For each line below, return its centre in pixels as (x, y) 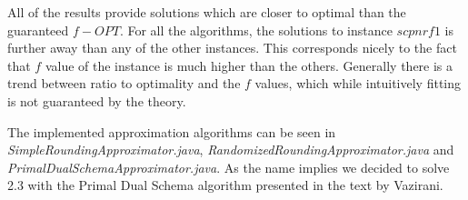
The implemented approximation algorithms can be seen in (172, 131)
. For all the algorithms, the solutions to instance (256, 30)
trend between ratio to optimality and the (124, 83)
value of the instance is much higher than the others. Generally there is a (249, 65)
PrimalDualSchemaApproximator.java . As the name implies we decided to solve (229, 167)
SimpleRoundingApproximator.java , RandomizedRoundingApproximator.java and (231, 150)
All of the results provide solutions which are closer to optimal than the (207, 12)
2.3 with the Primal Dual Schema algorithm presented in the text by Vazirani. (225, 185)
